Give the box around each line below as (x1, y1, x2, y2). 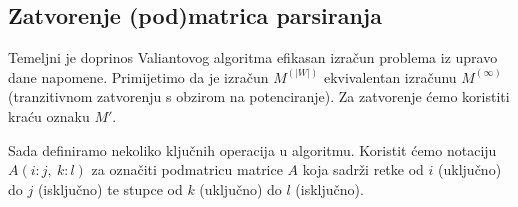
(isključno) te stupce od (37, 178, 183, 199)
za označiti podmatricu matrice (91, 159, 283, 180)
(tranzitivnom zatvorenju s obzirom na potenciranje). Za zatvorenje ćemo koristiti (8, 86, 510, 107)
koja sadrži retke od (302, 159, 424, 180)
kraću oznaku (8, 105, 90, 126)
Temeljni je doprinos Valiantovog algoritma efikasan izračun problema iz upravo (8, 47, 498, 68)
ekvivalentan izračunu (323, 66, 457, 87)
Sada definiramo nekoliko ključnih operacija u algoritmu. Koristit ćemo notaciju (8, 139, 497, 160)
